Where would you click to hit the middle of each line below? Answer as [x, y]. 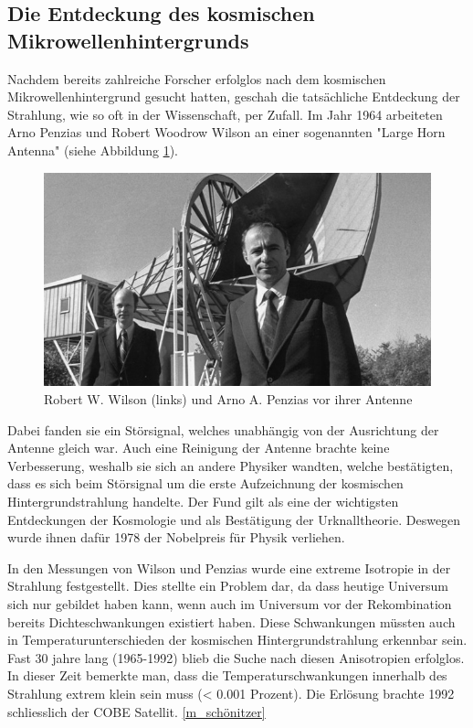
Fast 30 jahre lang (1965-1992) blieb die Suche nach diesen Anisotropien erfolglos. [236, 657]
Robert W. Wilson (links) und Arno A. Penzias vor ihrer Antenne [228, 399]
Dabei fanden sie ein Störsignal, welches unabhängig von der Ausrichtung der [223, 429]
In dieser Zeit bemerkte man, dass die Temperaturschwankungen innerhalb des [227, 675]
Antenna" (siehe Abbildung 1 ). [93, 150]
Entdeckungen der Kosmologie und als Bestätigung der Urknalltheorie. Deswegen [234, 519]
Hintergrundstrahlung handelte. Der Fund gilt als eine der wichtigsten [203, 501]
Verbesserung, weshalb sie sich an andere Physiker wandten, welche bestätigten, [231, 465]
